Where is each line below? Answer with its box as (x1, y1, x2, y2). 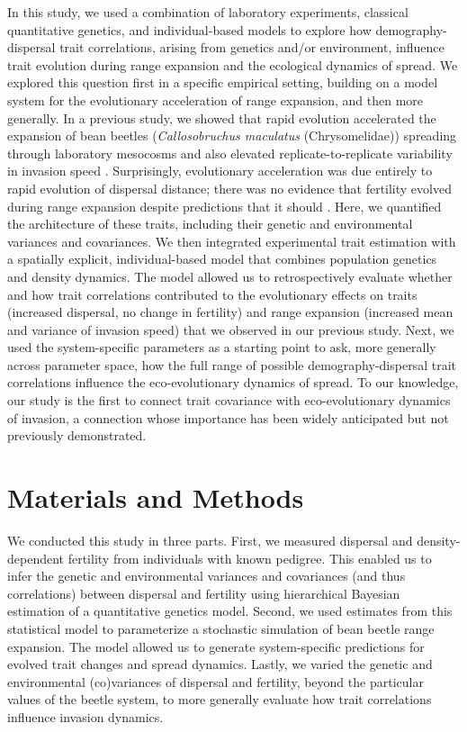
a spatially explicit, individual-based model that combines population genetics (7, 249, 437, 268)
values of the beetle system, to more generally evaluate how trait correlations (7, 690, 432, 709)
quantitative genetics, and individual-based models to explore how (7, 20, 372, 39)
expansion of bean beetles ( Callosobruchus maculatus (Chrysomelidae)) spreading (7, 126, 457, 145)
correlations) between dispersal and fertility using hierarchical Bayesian (7, 583, 400, 602)
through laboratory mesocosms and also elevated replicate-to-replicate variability (7, 143, 453, 162)
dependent (7, 548, 65, 567)
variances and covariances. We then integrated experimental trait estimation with (7, 231, 456, 250)
